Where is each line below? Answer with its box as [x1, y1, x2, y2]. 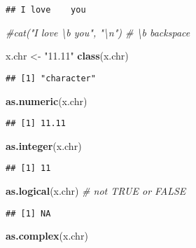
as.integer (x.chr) [6, 138, 82, 153]
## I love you [6, 5, 86, 15]
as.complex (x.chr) [6, 228, 88, 243]
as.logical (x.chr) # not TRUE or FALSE [6, 184, 186, 198]
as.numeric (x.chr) [6, 93, 87, 108]
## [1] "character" [6, 73, 96, 83]
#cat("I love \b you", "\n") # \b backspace [6, 25, 190, 39]
